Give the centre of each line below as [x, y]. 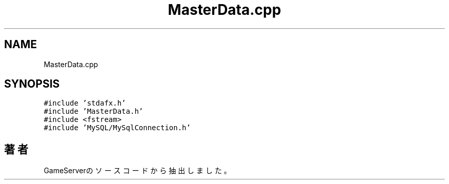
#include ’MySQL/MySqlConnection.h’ [117, 128]
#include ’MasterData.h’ [94, 111]
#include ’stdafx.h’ [85, 103]
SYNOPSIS [32, 84]
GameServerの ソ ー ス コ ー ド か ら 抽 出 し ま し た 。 [137, 171]
